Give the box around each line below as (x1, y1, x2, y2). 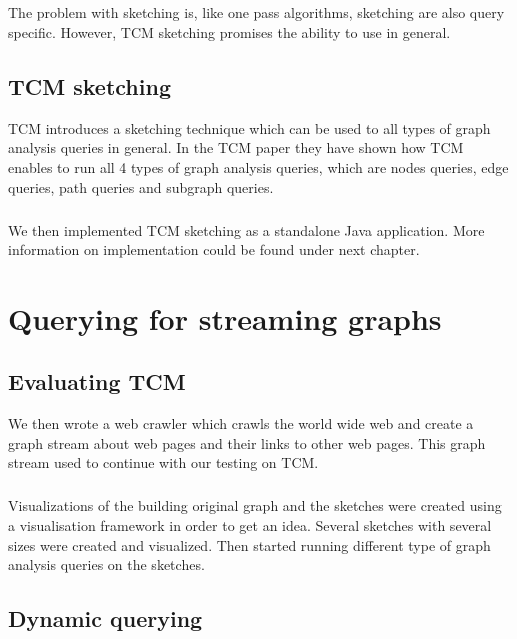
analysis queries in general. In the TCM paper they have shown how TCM (8, 137, 464, 158)
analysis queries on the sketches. (8, 554, 205, 575)
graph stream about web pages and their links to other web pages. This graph (8, 432, 486, 453)
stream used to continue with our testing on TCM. (8, 452, 319, 473)
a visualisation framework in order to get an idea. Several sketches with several (8, 515, 492, 536)
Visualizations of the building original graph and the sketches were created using (8, 495, 502, 516)
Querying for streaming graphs (8, 297, 442, 338)
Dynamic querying (8, 603, 203, 634)
